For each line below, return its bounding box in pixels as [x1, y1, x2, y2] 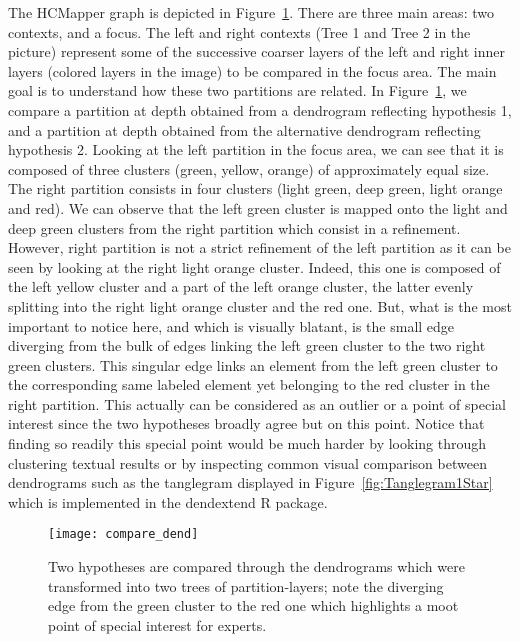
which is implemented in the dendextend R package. [8, 491, 328, 512]
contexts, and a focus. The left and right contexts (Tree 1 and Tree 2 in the [8, 21, 471, 42]
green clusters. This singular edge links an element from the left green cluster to [8, 354, 498, 375]
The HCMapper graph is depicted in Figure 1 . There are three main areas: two [8, 2, 494, 22]
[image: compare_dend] [48, 527, 199, 542]
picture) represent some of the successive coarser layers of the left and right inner [8, 41, 506, 62]
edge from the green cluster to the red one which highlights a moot [48, 595, 459, 616]
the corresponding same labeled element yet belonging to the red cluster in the [8, 374, 490, 395]
